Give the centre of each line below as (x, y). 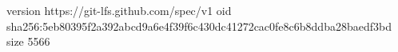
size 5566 (28, 41)
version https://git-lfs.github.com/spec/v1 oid (119, 10)
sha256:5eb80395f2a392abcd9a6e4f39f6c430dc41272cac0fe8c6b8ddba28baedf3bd (199, 26)
